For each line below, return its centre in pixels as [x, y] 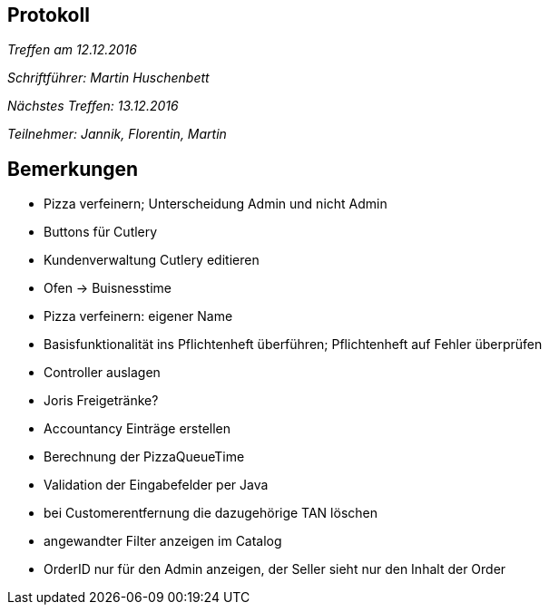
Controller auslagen [102, 373]
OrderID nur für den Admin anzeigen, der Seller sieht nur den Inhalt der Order [275, 569]
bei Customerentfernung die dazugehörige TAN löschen [211, 513]
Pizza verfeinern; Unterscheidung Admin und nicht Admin [216, 204]
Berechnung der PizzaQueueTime [144, 457]
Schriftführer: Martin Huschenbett [108, 78]
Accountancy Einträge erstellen [137, 429]
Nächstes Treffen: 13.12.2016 [93, 106]
